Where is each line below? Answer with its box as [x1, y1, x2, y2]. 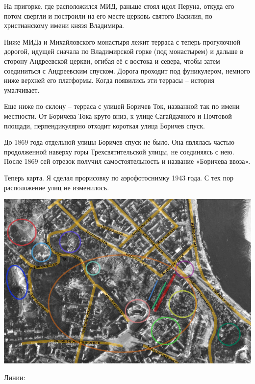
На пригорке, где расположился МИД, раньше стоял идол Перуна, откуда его [4, 1, 234, 11]
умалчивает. [4, 84, 40, 95]
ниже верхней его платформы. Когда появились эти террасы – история [4, 75, 214, 85]
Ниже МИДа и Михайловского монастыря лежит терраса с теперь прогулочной [4, 36, 241, 47]
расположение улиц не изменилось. [4, 182, 109, 192]
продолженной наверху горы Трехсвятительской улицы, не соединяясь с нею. [4, 146, 234, 156]
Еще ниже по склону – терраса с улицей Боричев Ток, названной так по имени [4, 101, 240, 111]
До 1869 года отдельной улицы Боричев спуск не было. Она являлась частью [4, 137, 234, 147]
